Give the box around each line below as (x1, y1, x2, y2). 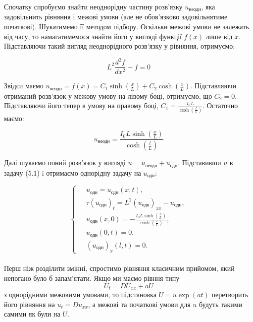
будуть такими (199, 299, 243, 309)
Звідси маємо (4, 80, 44, 91)
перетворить (211, 289, 249, 300)
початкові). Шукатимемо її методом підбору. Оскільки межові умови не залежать (4, 21, 249, 32)
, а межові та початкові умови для (88, 299, 191, 309)
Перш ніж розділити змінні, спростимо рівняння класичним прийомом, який (4, 263, 235, 273)
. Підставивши (178, 157, 221, 168)
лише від (205, 31, 233, 41)
